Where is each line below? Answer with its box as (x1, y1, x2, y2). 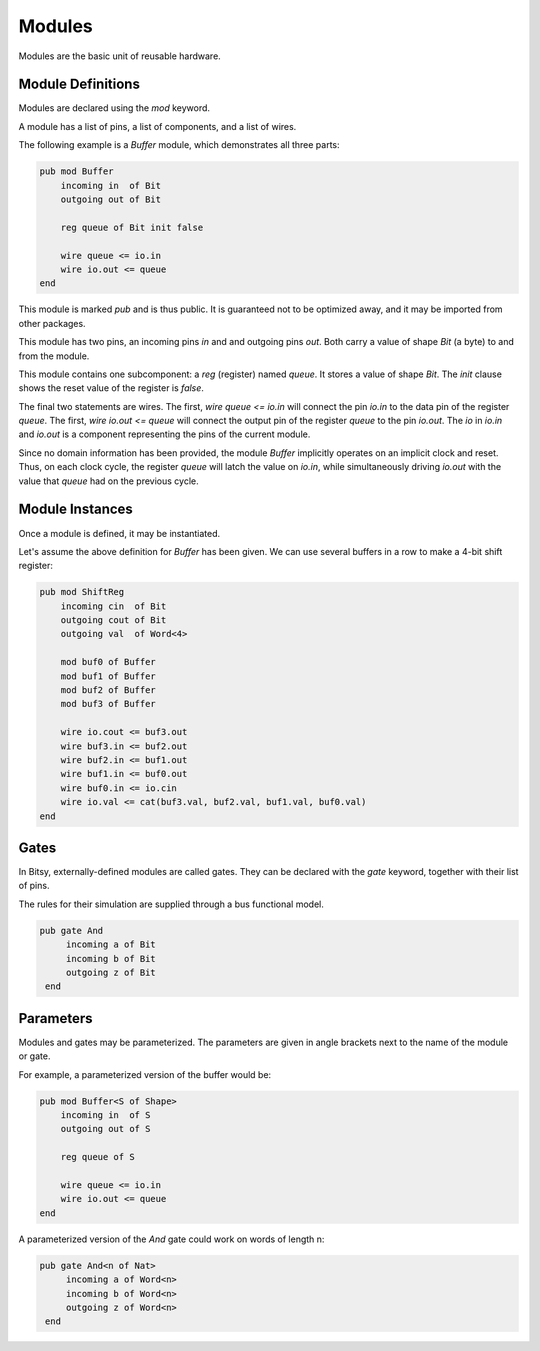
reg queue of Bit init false (60, 221, 204, 233)
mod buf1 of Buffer (60, 670, 157, 682)
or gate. (18, 1050, 51, 1062)
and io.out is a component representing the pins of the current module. (18, 428, 311, 440)
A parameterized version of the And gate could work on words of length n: (18, 1233, 325, 1245)
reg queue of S (60, 1151, 135, 1163)
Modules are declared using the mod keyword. (18, 102, 210, 114)
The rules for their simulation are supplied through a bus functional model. (18, 898, 324, 910)
